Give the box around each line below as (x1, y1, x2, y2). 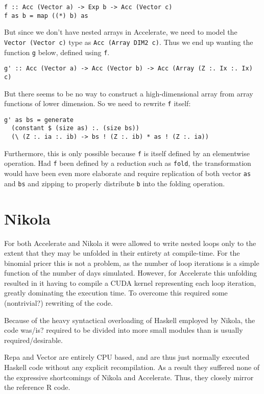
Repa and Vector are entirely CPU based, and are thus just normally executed (4, 352, 250, 362)
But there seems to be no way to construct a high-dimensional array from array (4, 88, 253, 98)
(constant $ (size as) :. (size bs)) (11, 125, 139, 132)
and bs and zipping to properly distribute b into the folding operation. (4, 178, 225, 188)
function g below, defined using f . (4, 46, 110, 57)
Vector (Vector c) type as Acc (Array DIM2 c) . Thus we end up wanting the (4, 36, 253, 47)
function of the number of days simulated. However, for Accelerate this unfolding (4, 267, 257, 278)
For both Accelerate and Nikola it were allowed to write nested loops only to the (4, 237, 256, 248)
